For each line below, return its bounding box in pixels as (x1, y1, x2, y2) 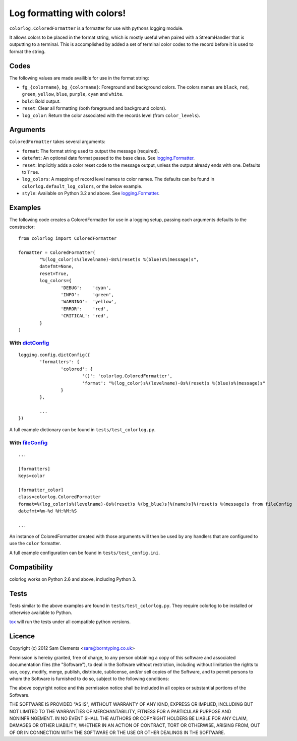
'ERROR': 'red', (61, 306, 109, 312)
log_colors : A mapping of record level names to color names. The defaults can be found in (22, 176, 214, 182)
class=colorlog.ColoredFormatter (18, 494, 101, 500)
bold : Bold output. (22, 98, 61, 104)
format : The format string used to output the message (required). (22, 148, 159, 154)
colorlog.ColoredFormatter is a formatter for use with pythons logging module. (9, 25, 184, 31)
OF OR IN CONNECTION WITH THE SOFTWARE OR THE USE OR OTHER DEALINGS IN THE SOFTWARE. (9, 729, 225, 735)
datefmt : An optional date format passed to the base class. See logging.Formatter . (22, 155, 195, 161)
